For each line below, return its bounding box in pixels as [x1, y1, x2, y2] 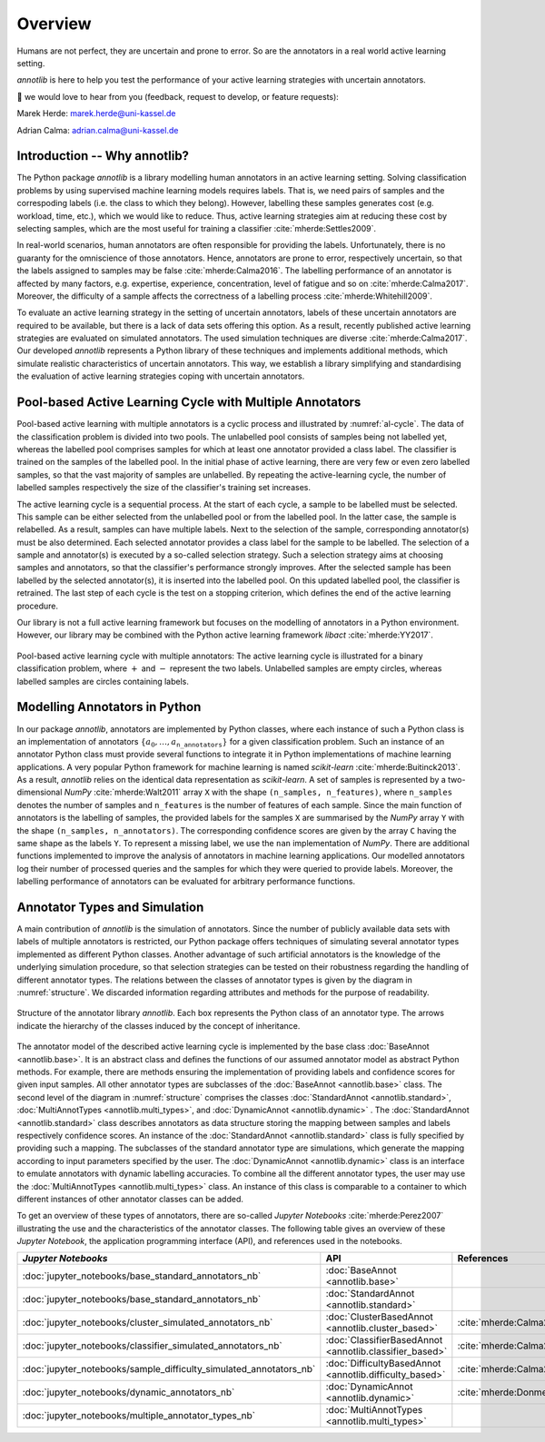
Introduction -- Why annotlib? [16, 148, 190, 163]
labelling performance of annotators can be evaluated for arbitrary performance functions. [16, 876, 356, 887]
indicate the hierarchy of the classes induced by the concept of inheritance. [16, 1020, 301, 1031]
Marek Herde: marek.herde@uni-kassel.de [16, 108, 176, 119]
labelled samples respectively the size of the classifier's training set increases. [16, 482, 311, 493]
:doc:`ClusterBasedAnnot [325, 1310, 433, 1323]
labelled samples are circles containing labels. [16, 676, 190, 686]
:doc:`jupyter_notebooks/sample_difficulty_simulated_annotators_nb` [22, 1363, 316, 1376]
